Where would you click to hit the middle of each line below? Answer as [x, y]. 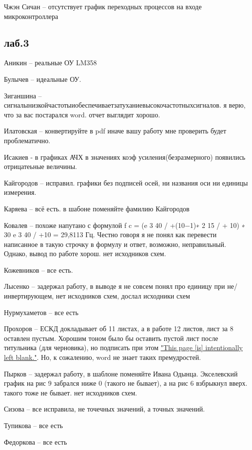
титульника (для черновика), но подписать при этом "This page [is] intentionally [124, 347]
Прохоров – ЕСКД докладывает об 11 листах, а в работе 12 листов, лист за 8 [119, 328]
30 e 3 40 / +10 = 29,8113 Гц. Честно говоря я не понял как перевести [110, 234]
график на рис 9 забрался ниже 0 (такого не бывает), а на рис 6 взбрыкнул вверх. [126, 383]
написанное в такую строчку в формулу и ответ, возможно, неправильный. [115, 244]
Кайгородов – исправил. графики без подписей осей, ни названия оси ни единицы [126, 182]
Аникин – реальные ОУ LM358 [50, 63]
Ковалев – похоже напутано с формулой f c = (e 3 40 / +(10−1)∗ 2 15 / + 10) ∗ [125, 225]
